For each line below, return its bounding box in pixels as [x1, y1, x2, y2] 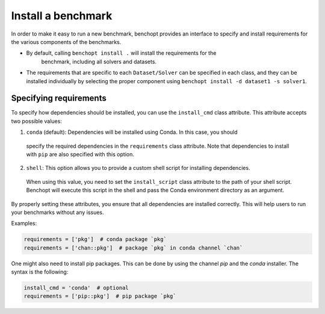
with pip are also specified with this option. [26, 151, 135, 158]
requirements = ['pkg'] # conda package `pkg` [23, 236, 167, 243]
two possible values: [11, 118, 63, 125]
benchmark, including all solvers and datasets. [41, 58, 156, 65]
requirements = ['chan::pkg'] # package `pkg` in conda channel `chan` [23, 244, 243, 251]
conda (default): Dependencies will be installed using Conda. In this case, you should [26, 128, 238, 136]
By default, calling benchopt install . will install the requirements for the [26, 49, 217, 57]
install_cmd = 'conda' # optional [23, 284, 129, 292]
